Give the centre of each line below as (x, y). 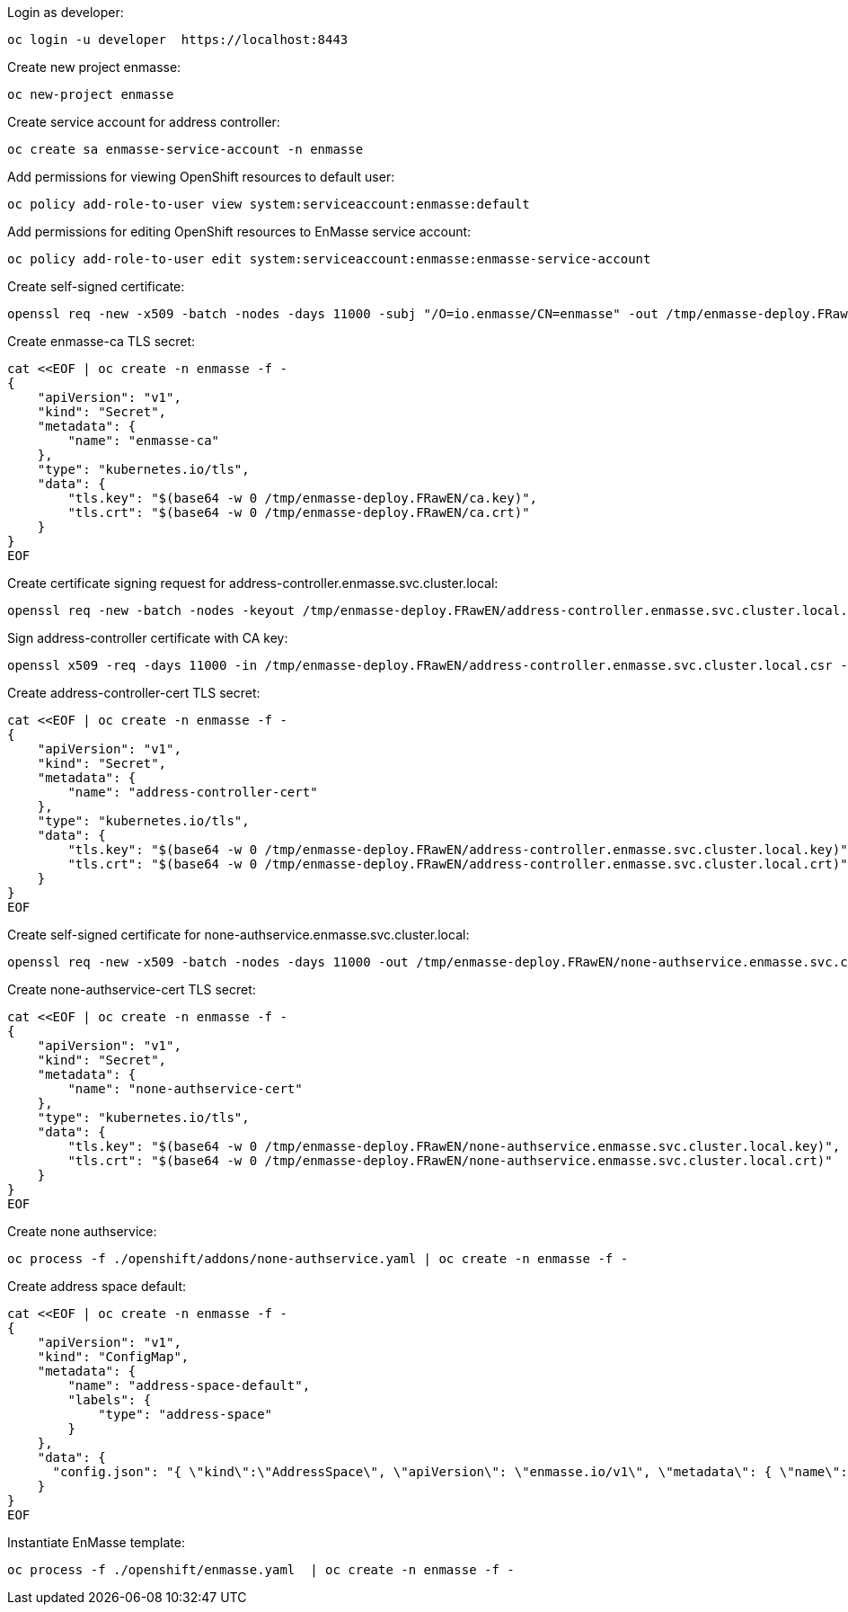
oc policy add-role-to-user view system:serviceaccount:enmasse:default (269, 204)
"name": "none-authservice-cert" (185, 1089)
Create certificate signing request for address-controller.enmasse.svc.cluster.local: (253, 583)
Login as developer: (66, 12)
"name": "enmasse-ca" (144, 441)
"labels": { (110, 1400)
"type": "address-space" (185, 1414)
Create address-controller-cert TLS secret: (134, 693)
